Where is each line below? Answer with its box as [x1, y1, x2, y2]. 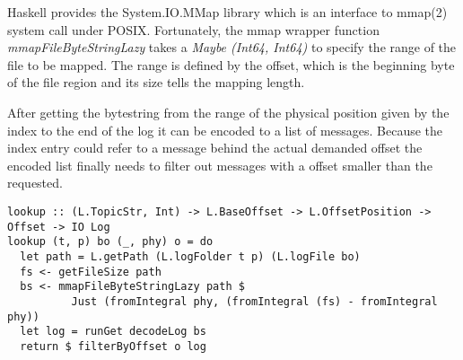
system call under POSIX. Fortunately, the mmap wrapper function [7, 20, 380, 39]
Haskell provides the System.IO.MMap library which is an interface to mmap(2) [7, 3, 448, 21]
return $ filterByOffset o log [20, 339, 206, 353]
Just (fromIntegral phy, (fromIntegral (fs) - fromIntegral [71, 294, 438, 308]
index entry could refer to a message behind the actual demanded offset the [7, 138, 423, 157]
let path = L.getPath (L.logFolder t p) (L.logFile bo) [20, 250, 361, 263]
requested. [7, 173, 63, 192]
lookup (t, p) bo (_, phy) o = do [7, 235, 214, 249]
